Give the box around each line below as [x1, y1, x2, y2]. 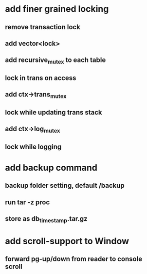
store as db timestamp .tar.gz [5, 215, 88, 224]
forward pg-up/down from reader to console [5, 255, 143, 263]
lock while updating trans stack [5, 108, 102, 117]
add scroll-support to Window [5, 235, 129, 247]
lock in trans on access [5, 74, 76, 82]
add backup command [5, 162, 97, 174]
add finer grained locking [5, 3, 109, 15]
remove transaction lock [5, 23, 80, 31]
